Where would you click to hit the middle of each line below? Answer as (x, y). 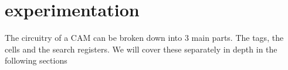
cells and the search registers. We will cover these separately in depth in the (141, 49)
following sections (36, 60)
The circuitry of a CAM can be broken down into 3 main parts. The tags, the (144, 38)
